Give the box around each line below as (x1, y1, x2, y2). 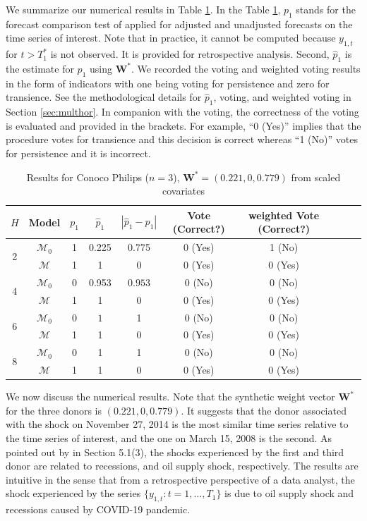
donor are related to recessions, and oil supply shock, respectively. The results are (6, 458, 359, 473)
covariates (162, 183, 205, 198)
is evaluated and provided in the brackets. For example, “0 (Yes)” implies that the (6, 118, 361, 133)
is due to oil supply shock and (224, 486, 354, 501)
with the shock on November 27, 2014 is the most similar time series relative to (6, 417, 349, 431)
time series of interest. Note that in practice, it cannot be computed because (6, 30, 336, 45)
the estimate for (6, 61, 74, 75)
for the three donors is (6, 403, 102, 417)
